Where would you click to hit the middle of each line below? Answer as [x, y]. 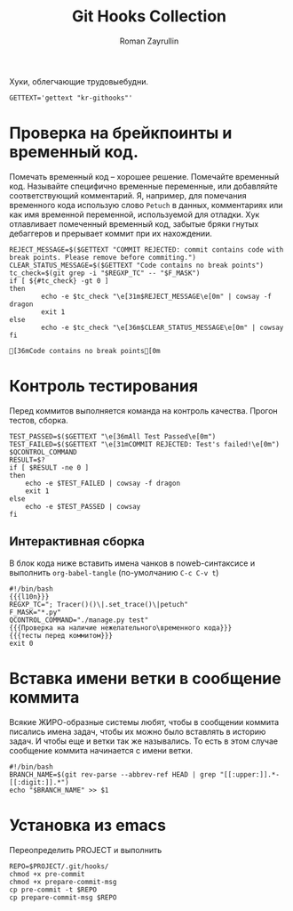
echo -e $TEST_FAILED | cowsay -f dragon [103, 483]
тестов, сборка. [39, 420]
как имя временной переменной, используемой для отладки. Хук [135, 214]
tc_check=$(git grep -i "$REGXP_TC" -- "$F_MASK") [105, 273]
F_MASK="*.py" [36, 612]
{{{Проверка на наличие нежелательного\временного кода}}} [121, 628]
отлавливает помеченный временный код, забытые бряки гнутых [134, 223]
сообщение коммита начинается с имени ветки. [101, 750]
